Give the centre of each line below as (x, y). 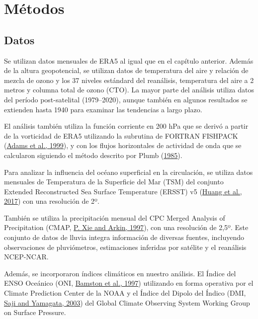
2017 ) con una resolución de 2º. (52, 201)
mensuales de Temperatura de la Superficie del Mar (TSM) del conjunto (114, 182)
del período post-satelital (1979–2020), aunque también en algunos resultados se (126, 99)
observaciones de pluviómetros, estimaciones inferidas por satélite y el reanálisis (125, 247)
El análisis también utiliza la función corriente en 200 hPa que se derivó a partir (126, 126)
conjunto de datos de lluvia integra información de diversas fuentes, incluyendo (124, 237)
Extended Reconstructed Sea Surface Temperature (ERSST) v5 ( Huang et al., (123, 191)
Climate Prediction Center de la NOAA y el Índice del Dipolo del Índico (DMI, (125, 293)
